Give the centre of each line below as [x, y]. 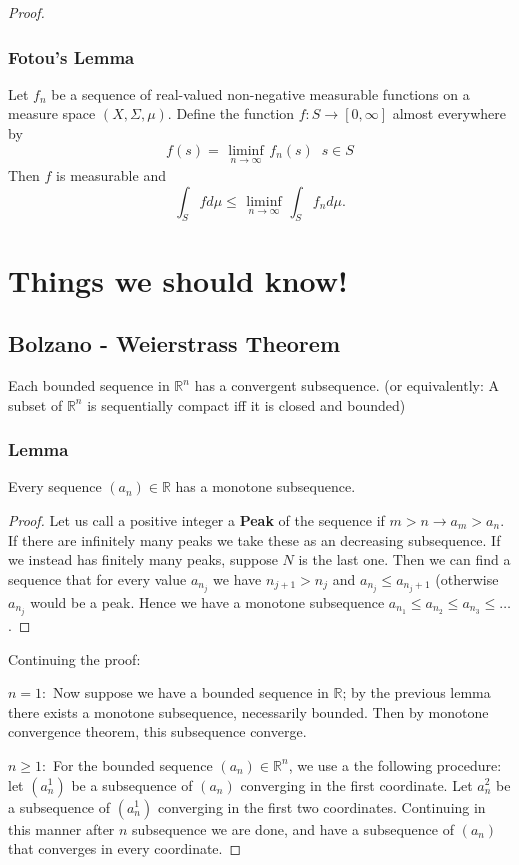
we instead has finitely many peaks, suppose [143, 559]
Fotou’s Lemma [71, 56]
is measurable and [111, 175]
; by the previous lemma [416, 692]
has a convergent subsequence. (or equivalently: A [347, 385]
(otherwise [467, 578]
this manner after [61, 828]
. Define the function [231, 113]
